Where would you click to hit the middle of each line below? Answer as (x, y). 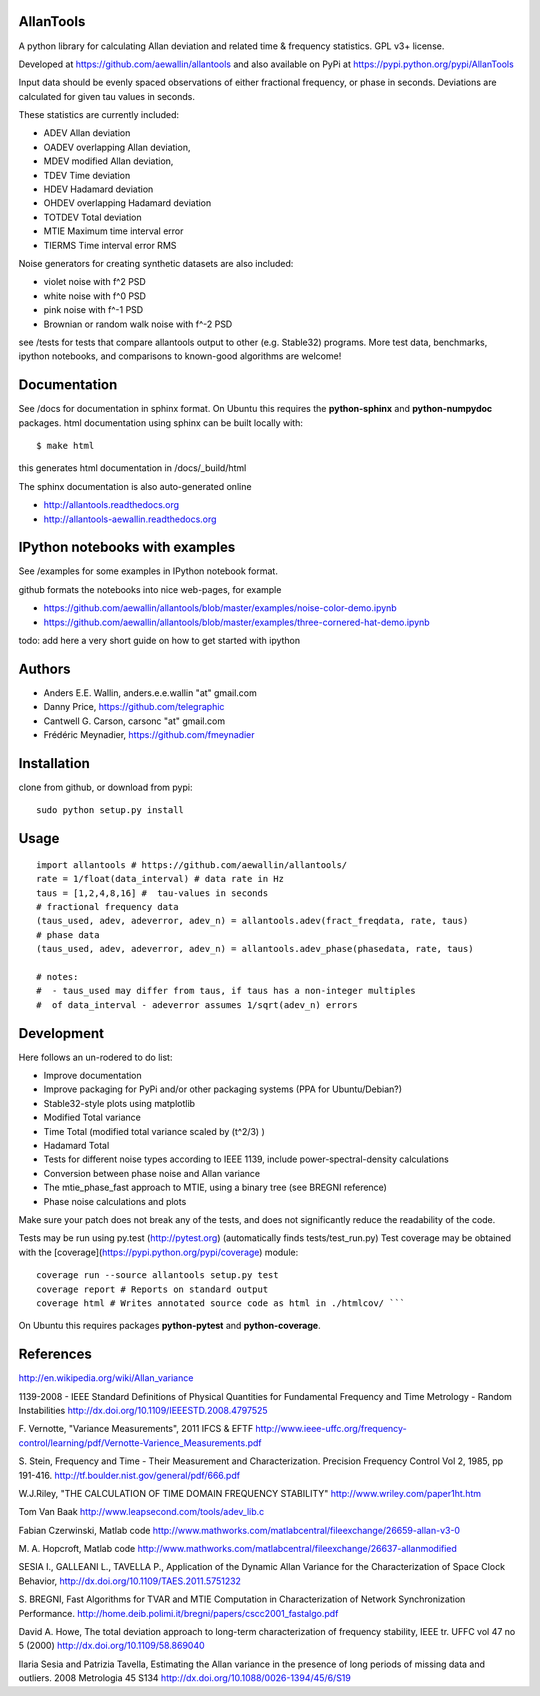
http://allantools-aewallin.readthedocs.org (130, 519)
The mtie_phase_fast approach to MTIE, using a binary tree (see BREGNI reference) (215, 1187)
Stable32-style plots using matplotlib (119, 1103)
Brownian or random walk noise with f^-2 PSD (138, 324)
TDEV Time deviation (87, 175)
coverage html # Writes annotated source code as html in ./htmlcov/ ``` (221, 1303)
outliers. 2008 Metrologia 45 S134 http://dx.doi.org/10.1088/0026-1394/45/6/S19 (185, 1678)
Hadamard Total (76, 1145)
